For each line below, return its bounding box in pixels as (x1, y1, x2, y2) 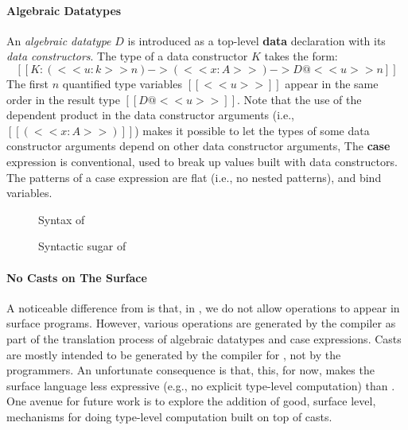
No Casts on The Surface (6, 269, 147, 285)
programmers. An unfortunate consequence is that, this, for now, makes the (6, 362, 375, 378)
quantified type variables (62, 75, 182, 91)
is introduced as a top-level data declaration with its (127, 32, 386, 48)
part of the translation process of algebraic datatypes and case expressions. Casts (6, 330, 402, 347)
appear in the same (285, 75, 379, 91)
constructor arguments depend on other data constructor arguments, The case (6, 138, 391, 154)
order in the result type (6, 91, 120, 107)
